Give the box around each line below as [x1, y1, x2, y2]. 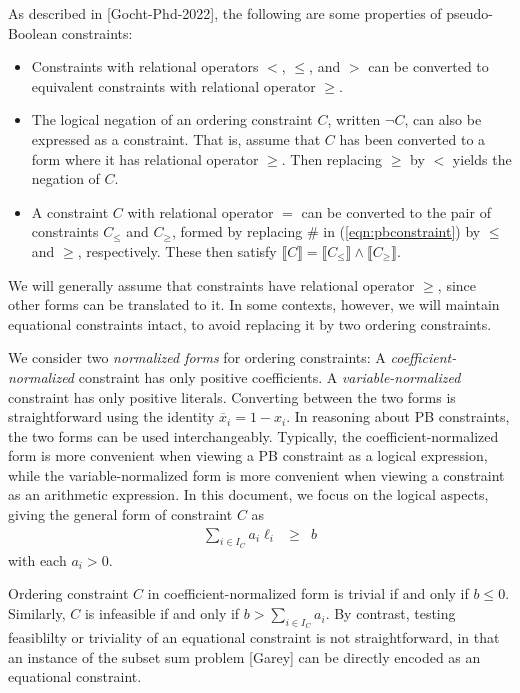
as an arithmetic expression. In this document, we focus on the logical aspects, [8, 484, 489, 505]
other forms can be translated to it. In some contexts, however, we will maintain [8, 294, 500, 315]
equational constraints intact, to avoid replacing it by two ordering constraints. [8, 313, 492, 334]
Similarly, [8, 603, 66, 624]
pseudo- [446, 3, 494, 23]
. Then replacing [281, 148, 383, 169]
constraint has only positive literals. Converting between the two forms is [8, 386, 456, 407]
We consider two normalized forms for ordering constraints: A [8, 347, 386, 368]
